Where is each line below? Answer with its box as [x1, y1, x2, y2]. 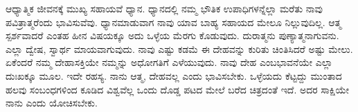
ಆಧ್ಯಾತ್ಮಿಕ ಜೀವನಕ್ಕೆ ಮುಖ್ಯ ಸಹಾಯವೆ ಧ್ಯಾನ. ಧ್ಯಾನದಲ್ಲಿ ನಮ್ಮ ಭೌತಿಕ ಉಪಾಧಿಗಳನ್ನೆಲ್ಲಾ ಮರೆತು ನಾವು [6, 1, 323, 15]
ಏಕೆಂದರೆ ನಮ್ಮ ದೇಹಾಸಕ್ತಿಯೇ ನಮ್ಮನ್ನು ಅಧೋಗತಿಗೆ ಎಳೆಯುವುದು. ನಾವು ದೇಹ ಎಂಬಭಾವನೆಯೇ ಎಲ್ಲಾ [6, 55, 333, 69]
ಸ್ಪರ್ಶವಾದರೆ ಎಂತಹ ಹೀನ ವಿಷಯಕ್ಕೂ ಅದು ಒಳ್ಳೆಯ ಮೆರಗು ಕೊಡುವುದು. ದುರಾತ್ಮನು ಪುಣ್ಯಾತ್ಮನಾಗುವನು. [6, 28, 339, 43]
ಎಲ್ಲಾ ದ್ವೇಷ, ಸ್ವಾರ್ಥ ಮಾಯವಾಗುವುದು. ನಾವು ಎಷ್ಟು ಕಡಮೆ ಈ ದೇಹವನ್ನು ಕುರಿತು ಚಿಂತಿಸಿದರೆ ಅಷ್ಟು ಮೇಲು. [6, 41, 353, 56]
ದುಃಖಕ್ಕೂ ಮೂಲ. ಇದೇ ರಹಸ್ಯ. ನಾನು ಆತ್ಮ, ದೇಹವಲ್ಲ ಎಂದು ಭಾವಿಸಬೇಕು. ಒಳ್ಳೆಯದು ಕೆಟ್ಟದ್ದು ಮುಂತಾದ [6, 68, 342, 82]
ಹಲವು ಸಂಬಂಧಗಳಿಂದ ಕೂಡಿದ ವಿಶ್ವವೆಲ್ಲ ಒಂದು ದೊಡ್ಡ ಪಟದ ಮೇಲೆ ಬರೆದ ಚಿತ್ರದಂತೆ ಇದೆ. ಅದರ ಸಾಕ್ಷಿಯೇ [6, 82, 350, 96]
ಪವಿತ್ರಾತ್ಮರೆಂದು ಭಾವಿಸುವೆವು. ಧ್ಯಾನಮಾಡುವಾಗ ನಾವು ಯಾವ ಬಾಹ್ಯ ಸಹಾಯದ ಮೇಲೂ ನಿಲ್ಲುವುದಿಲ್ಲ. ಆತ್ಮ [6, 14, 341, 29]
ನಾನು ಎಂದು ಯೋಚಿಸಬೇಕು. [6, 96, 98, 110]
